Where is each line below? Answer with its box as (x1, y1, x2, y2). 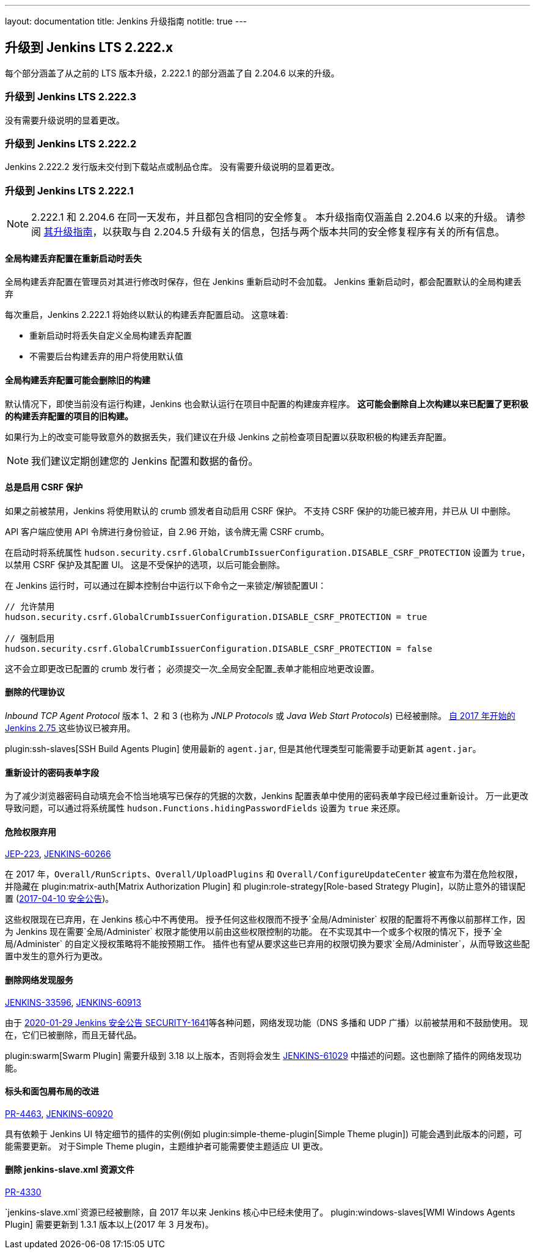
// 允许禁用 (5, 601, 55, 611)
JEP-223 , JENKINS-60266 (5, 849, 111, 860)
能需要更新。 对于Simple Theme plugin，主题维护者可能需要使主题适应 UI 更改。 (5, 1140, 329, 1151)
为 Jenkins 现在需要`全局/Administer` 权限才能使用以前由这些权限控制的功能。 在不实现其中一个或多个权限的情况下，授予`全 (5, 926, 503, 937)
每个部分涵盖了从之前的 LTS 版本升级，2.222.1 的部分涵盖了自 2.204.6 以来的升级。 (5, 67, 340, 78)
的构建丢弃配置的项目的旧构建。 (5, 410, 133, 421)
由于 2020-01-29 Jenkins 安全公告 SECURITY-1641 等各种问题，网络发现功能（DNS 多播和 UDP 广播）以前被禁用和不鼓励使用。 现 (5, 1017, 528, 1028)
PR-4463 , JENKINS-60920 (5, 1108, 114, 1119)
